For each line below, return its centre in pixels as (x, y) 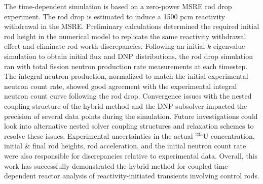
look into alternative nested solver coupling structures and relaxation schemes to (129, 126)
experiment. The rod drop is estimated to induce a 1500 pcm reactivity (115, 16)
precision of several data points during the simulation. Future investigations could (131, 116)
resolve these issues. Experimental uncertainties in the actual (99, 135)
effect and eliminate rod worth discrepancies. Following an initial (105, 46)
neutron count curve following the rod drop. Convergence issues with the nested (128, 96)
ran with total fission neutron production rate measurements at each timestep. (126, 66)
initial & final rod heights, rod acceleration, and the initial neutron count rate (125, 146)
